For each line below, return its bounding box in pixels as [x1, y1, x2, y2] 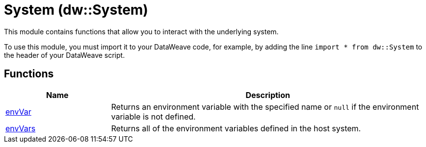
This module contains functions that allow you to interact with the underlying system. [4, 27, 279, 36]
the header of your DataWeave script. [4, 50, 125, 59]
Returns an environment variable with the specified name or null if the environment [111, 101, 419, 112]
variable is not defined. [111, 111, 196, 122]
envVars [5, 123, 36, 133]
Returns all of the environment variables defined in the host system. [111, 123, 361, 133]
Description [245, 90, 290, 100]
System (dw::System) [4, 1, 148, 18]
